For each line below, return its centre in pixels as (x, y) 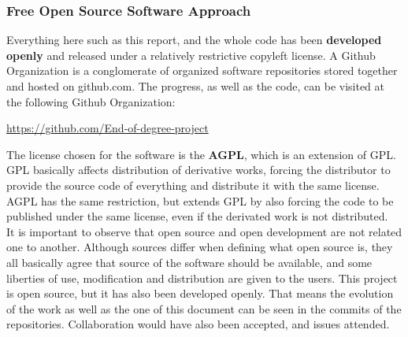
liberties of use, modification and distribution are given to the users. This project (202, 278)
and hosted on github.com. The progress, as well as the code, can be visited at (196, 86)
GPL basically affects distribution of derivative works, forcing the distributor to (198, 170)
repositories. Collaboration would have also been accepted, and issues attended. (198, 324)
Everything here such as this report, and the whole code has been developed (194, 40)
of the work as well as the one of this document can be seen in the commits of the (204, 308)
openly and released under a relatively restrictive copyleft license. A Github (191, 55)
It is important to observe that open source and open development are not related (204, 231)
